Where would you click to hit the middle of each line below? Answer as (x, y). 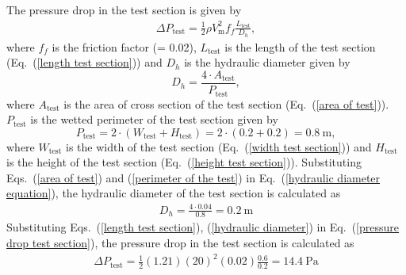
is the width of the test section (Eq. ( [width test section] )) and (218, 146)
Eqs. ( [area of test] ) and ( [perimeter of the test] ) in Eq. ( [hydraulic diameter (193, 177)
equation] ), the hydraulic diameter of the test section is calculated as (174, 193)
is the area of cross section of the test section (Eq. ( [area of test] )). (226, 103)
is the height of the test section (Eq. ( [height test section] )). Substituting (184, 162)
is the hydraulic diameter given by (267, 62)
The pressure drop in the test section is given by (124, 10)
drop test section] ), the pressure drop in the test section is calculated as (180, 243)
